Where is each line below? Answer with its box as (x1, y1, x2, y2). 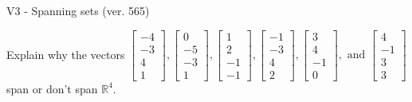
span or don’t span (6, 80, 98, 96)
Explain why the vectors (6, 45, 125, 62)
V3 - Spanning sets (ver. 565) (6, 2, 150, 18)
